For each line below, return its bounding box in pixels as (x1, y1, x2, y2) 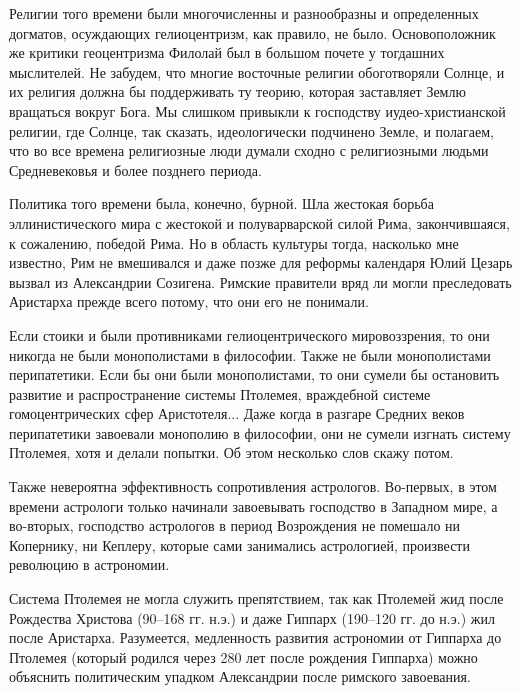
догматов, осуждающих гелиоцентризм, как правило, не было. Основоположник (9, 22, 496, 43)
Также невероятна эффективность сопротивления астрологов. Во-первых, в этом (9, 476, 497, 497)
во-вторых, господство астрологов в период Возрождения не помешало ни (9, 515, 461, 536)
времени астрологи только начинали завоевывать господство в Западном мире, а (9, 495, 498, 516)
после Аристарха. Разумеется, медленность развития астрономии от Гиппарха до (9, 627, 502, 648)
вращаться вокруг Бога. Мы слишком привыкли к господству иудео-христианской (9, 100, 506, 121)
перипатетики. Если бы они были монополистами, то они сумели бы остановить (9, 364, 500, 385)
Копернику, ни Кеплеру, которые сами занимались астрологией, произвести (9, 534, 470, 555)
